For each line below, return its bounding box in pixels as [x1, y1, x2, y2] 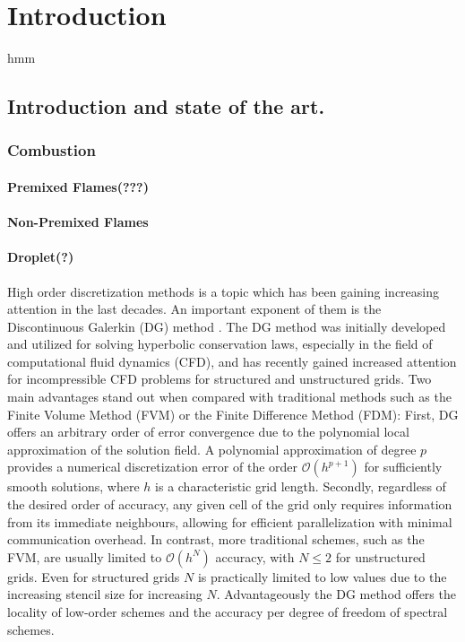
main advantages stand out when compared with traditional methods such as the [7, 387, 452, 406]
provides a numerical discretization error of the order [7, 457, 298, 476]
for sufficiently [364, 457, 443, 476]
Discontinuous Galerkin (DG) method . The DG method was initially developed [7, 317, 446, 335]
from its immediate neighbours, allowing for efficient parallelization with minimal [7, 512, 452, 531]
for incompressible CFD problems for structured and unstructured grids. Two [7, 369, 432, 388]
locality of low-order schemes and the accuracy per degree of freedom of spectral [7, 603, 448, 621]
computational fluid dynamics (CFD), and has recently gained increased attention [7, 351, 457, 370]
